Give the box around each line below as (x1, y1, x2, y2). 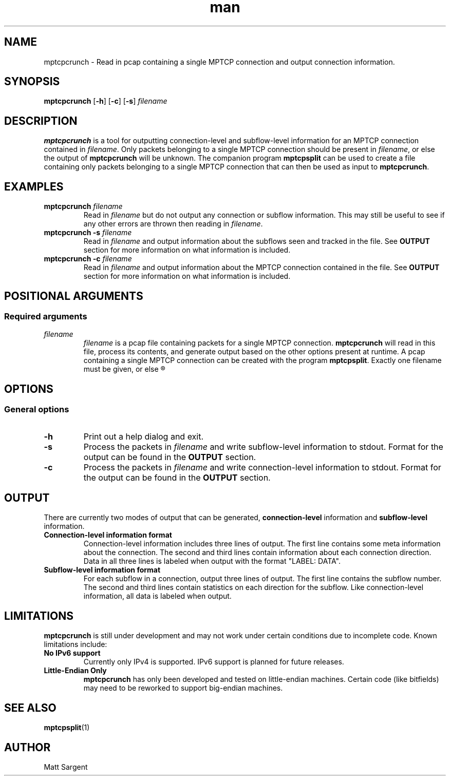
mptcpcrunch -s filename (44, 228, 132, 237)
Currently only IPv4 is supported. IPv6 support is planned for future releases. (83, 657, 344, 667)
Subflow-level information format (44, 565, 161, 575)
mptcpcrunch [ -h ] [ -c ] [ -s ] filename (44, 97, 167, 106)
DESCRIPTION (4, 114, 78, 127)
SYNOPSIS (4, 75, 60, 88)
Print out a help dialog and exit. (83, 431, 204, 442)
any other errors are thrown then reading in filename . (83, 219, 263, 229)
